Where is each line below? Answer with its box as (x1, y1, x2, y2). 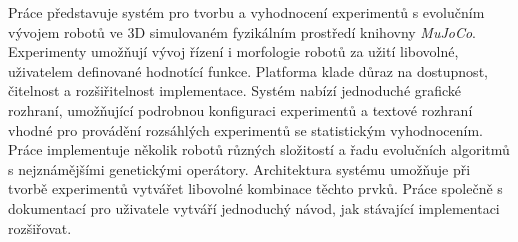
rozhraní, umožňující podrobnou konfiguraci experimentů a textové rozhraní (8, 99, 473, 120)
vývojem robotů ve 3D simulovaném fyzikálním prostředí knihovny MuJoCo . (8, 21, 476, 42)
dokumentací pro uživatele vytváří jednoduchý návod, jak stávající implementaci (8, 197, 500, 218)
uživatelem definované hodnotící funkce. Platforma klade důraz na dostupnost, (8, 60, 488, 81)
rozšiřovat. (8, 217, 72, 238)
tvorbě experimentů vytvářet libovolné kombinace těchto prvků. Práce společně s (8, 178, 503, 199)
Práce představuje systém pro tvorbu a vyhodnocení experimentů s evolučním (8, 2, 485, 22)
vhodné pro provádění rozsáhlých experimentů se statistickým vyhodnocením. (8, 119, 483, 140)
